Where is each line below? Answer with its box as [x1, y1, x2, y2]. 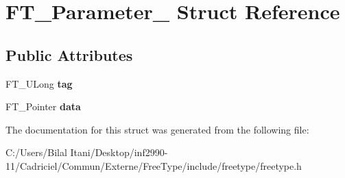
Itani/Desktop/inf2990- [70, 145, 168, 160]
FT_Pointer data [5, 99, 81, 114]
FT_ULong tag [5, 76, 73, 90]
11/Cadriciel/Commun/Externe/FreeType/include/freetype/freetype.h [5, 158, 302, 173]
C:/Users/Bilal [5, 145, 67, 160]
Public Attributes [5, 44, 133, 65]
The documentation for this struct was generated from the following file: [5, 122, 309, 136]
